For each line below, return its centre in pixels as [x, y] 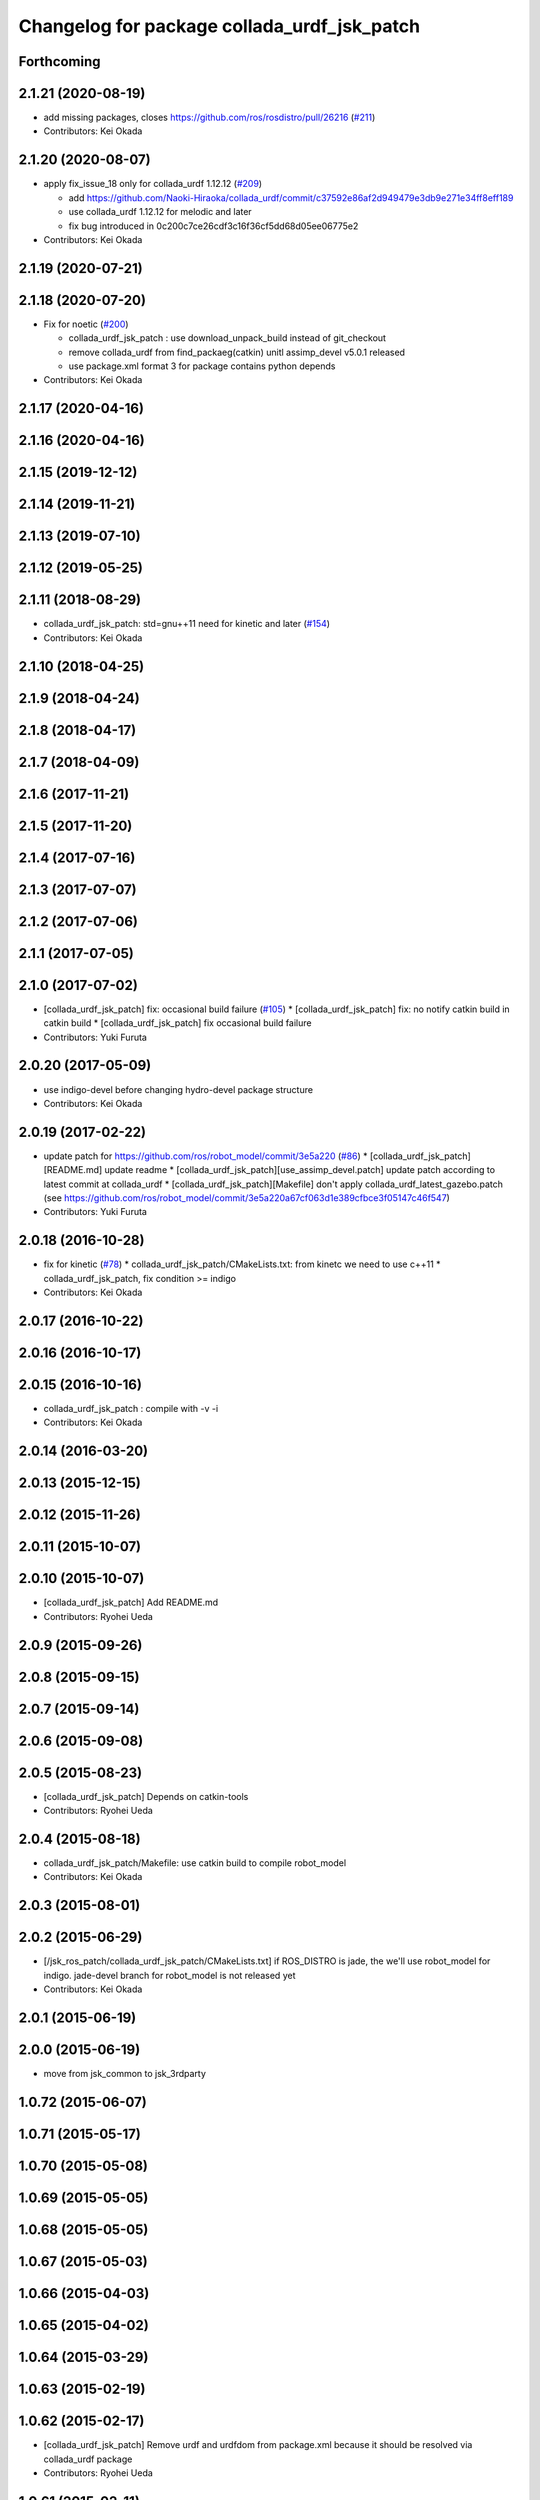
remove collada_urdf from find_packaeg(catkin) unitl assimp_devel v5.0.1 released [236, 352]
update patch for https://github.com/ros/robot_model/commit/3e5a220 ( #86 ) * [206, 1156]
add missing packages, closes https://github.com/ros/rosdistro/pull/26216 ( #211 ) [209, 117]
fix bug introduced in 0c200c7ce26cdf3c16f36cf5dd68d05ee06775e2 [213, 226]
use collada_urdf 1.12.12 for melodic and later [160, 212]
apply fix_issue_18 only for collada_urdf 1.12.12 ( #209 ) [153, 184]
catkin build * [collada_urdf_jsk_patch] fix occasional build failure [177, 1023]
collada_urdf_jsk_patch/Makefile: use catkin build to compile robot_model [195, 1863]
